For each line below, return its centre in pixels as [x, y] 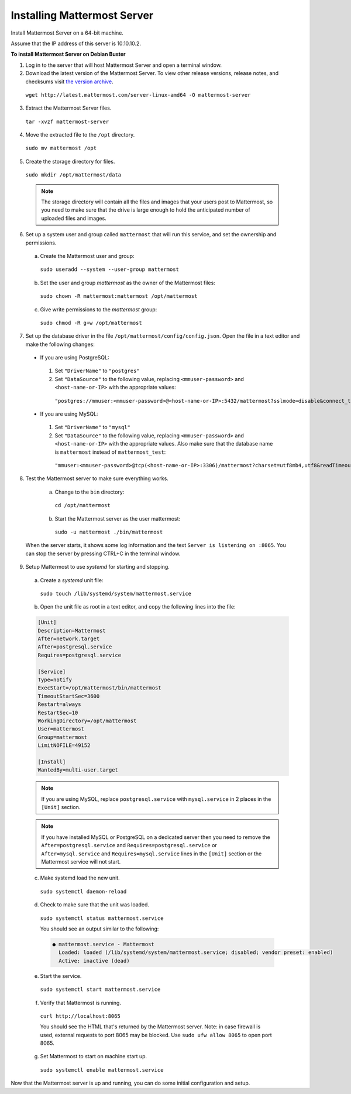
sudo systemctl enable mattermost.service [102, 1070]
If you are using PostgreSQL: [75, 358]
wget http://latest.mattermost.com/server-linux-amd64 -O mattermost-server [138, 95]
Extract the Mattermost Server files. [68, 108]
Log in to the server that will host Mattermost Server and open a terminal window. [124, 65]
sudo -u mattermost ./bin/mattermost [109, 532]
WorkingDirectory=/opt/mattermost [87, 721]
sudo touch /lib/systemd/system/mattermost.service [116, 593]
